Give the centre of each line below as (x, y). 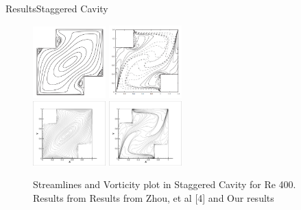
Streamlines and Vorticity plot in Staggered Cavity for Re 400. (165, 184)
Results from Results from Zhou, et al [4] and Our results (154, 197)
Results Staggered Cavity (57, 8)
